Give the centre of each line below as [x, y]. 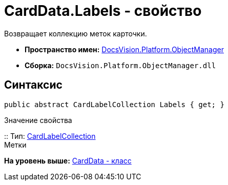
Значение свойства [38, 120]
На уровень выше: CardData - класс [68, 160]
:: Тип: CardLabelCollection [50, 136]
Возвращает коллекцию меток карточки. [76, 33]
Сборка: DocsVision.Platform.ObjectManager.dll [120, 65]
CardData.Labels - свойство [103, 11]
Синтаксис [33, 85]
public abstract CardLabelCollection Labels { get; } [114, 104]
